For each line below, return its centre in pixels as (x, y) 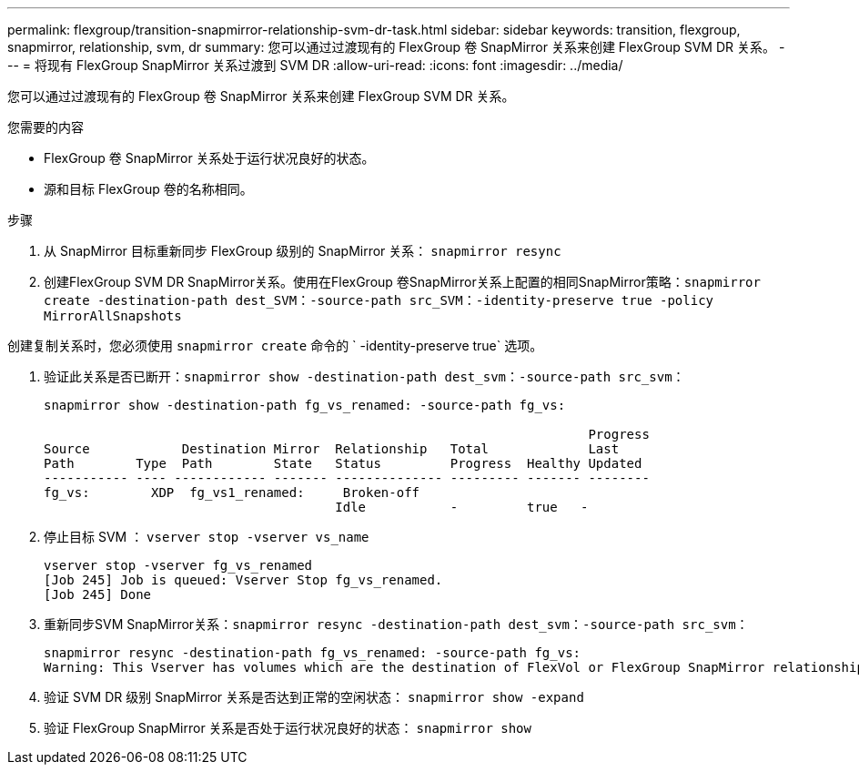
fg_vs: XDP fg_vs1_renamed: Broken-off (232, 493)
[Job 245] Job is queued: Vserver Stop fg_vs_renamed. (243, 580)
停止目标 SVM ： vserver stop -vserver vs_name (207, 537)
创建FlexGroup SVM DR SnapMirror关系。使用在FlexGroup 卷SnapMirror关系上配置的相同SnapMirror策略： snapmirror (402, 282)
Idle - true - (462, 507)
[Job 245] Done (98, 594)
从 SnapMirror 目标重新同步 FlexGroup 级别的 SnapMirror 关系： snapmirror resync (303, 251)
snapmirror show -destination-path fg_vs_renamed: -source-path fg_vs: (305, 405)
